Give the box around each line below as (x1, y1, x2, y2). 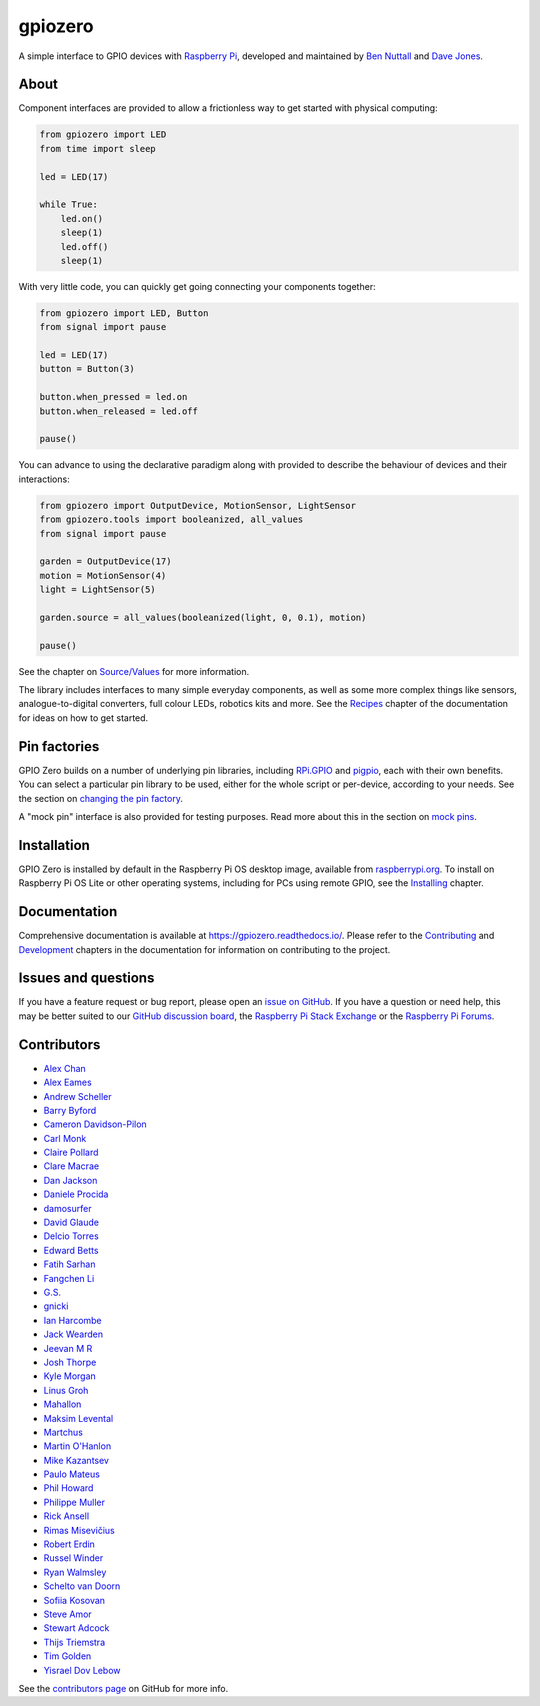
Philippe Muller (43, 1496, 105, 1508)
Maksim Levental (43, 1412, 114, 1424)
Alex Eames (43, 1076, 92, 1089)
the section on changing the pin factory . (18, 792, 184, 804)
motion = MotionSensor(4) (39, 570, 167, 581)
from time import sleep (39, 143, 157, 154)
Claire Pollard (43, 1146, 99, 1159)
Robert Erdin (43, 1538, 95, 1550)
